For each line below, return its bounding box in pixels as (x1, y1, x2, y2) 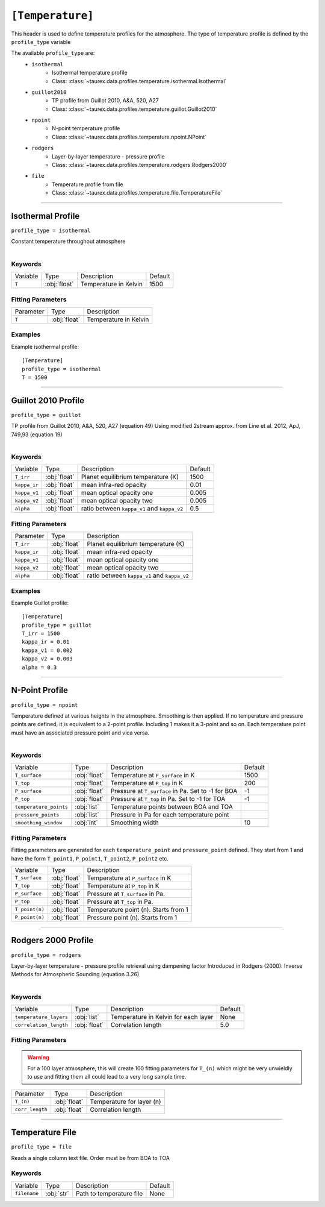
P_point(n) (14, 914, 45, 921)
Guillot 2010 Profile (11, 395, 84, 406)
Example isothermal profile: (11, 343, 79, 350)
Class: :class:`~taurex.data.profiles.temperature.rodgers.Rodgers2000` (52, 161, 228, 169)
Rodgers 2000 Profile (11, 935, 94, 945)
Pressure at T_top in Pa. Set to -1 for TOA (110, 795, 226, 803)
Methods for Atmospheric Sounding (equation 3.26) (11, 971, 140, 978)
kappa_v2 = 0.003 (22, 656, 73, 662)
